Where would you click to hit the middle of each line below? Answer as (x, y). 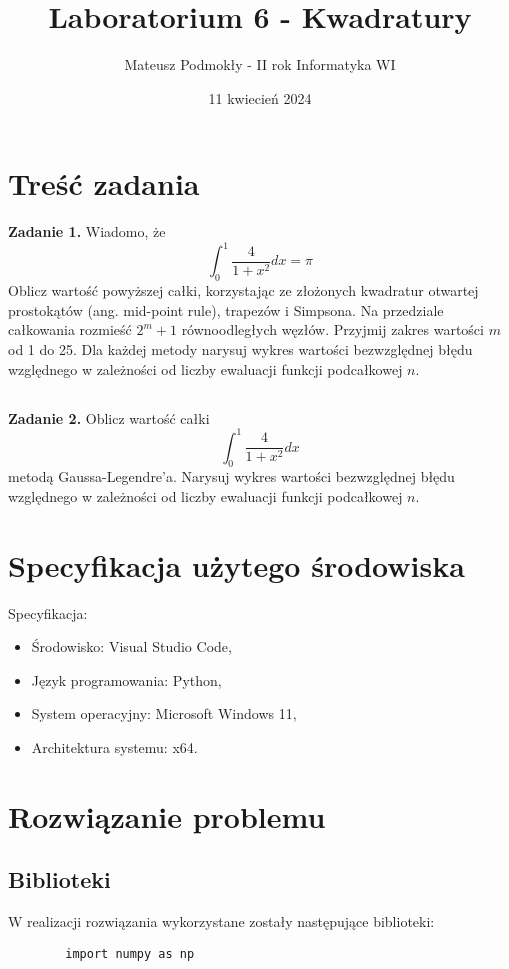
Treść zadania (104, 183)
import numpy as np (130, 953)
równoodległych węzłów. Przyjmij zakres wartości (332, 329)
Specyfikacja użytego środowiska (236, 564)
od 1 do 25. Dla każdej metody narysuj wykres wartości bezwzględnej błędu (240, 348)
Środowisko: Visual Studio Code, (131, 646)
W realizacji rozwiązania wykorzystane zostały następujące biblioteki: (221, 921)
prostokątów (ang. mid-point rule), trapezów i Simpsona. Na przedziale (226, 309)
